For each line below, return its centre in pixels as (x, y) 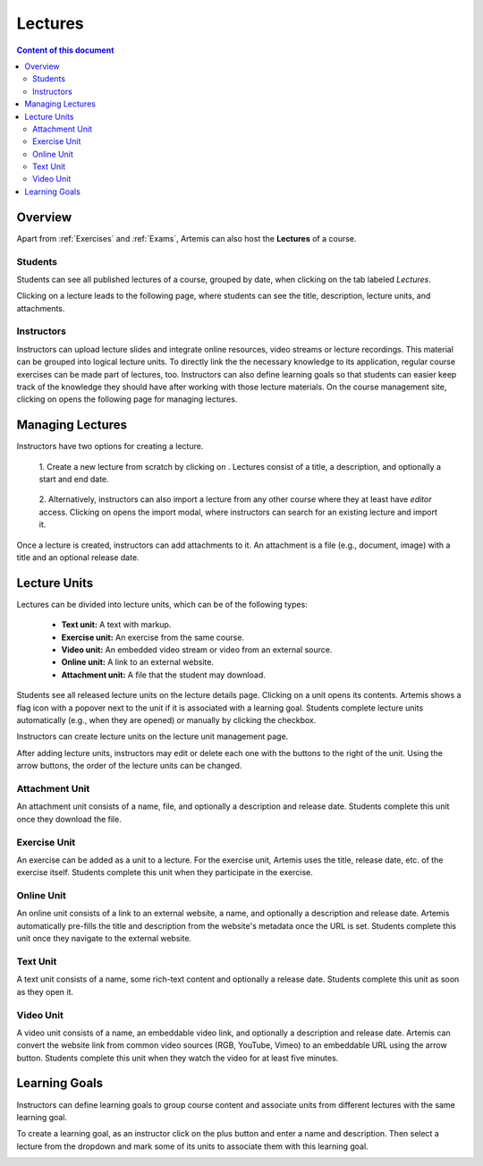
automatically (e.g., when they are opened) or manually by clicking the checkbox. (166, 720)
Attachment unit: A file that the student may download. (163, 675)
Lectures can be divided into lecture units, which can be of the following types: (162, 604)
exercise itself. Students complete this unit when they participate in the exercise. (165, 872)
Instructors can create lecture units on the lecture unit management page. (153, 736)
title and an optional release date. (78, 557)
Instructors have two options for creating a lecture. (110, 447)
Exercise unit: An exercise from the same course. (153, 637)
